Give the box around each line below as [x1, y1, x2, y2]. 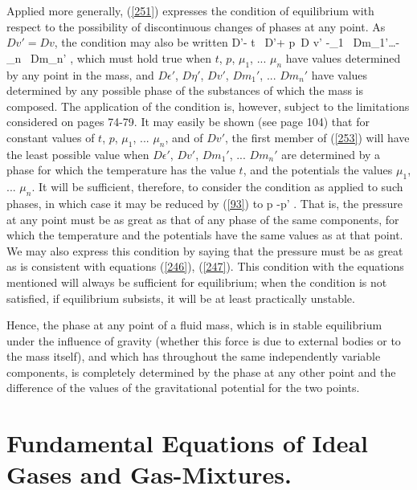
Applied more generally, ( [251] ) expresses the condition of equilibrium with [6, 2, 374, 18]
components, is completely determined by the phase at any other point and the [6, 363, 396, 380]
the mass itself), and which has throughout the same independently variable [6, 348, 381, 365]
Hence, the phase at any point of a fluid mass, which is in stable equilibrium [6, 316, 382, 333]
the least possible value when [6, 145, 149, 162]
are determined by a [281, 145, 381, 162]
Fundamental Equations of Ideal [6, 427, 368, 459]
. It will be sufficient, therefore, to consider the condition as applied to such [31, 178, 403, 195]
